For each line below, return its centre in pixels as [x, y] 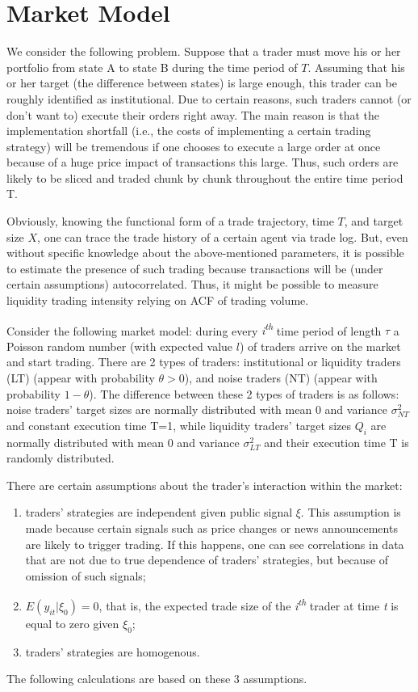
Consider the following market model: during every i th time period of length [194, 329]
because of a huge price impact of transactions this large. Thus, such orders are [203, 162]
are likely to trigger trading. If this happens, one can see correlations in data [215, 544]
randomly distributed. [61, 458]
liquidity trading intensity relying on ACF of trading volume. [158, 300]
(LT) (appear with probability [81, 378]
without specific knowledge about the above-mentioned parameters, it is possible [205, 253]
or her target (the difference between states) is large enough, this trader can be [202, 83]
